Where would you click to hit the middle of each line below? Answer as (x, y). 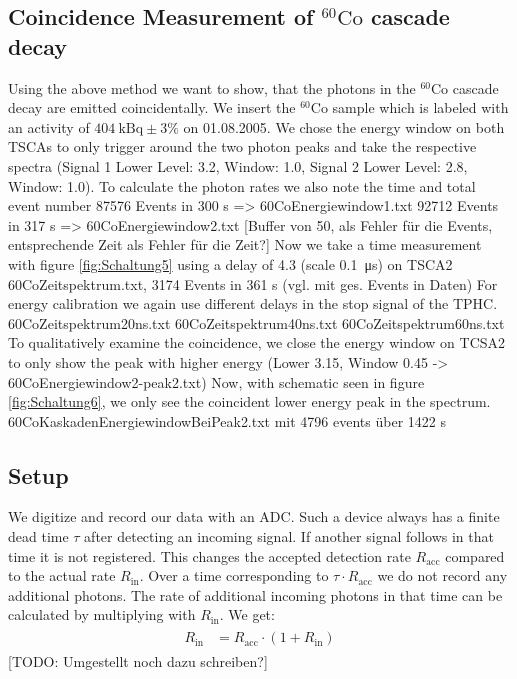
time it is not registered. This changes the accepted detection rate (209, 555)
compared (475, 555)
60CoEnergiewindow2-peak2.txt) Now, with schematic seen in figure (216, 381)
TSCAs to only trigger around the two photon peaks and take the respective (242, 146)
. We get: (247, 614)
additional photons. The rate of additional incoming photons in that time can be (255, 594)
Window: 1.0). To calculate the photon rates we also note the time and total (242, 185)
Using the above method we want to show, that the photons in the (212, 87)
